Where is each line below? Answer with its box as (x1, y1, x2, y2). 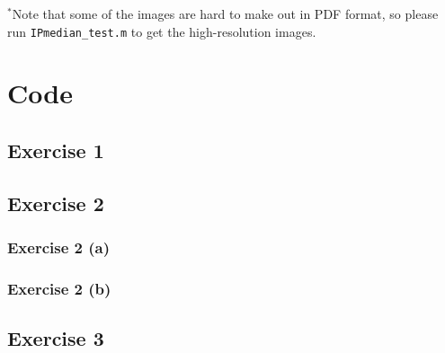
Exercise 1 (7, 137, 104, 164)
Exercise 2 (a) (7, 236, 111, 259)
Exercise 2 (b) (7, 277, 111, 299)
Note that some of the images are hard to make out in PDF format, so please (12, 4, 439, 22)
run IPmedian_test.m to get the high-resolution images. (7, 22, 316, 40)
